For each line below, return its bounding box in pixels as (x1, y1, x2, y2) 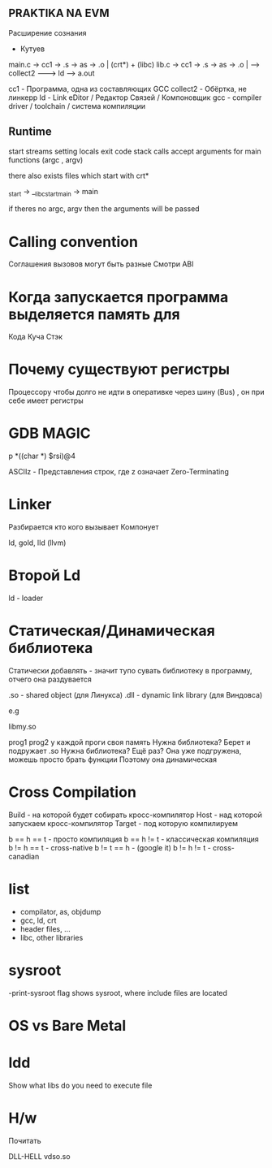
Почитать (8, 1136, 41, 1145)
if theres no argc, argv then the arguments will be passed (8, 204, 201, 214)
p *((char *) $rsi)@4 (8, 451, 76, 461)
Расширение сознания (8, 28, 87, 37)
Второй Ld (8, 566, 81, 585)
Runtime (8, 125, 52, 139)
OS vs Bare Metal (8, 1016, 127, 1035)
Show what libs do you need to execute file (8, 1080, 153, 1090)
